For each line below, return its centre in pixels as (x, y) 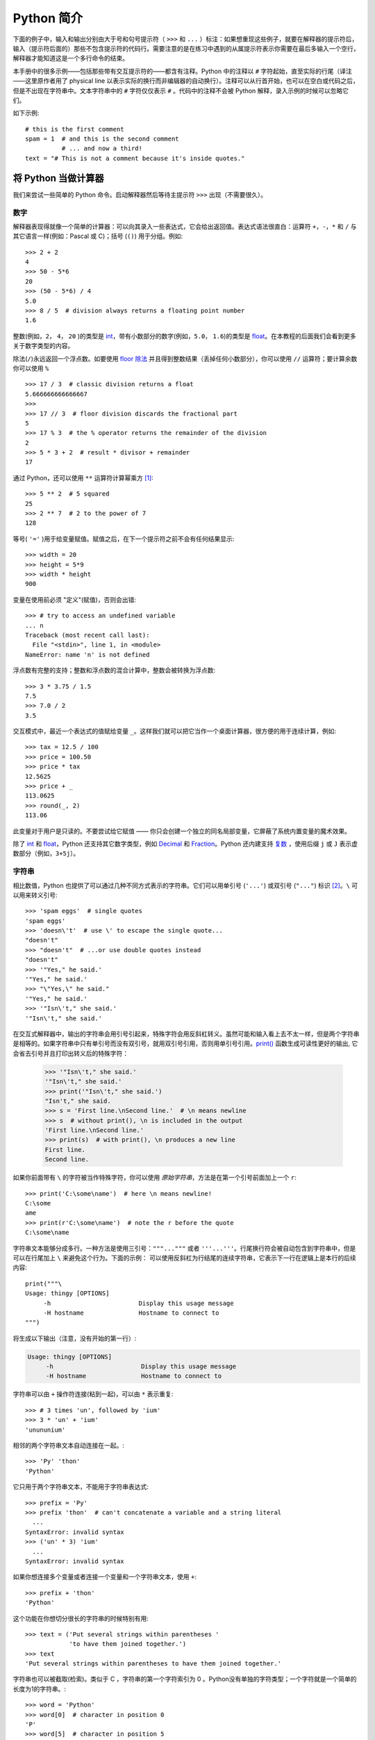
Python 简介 (48, 18)
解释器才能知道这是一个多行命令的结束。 (70, 58)
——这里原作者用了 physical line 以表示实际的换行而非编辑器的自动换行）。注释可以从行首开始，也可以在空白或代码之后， (186, 81)
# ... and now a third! (102, 149)
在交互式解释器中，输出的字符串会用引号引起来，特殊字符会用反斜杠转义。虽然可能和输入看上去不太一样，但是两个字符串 (186, 1034)
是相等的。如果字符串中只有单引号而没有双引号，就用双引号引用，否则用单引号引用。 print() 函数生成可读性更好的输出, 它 (185, 1043)
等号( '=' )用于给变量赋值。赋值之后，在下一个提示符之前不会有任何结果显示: (124, 539)
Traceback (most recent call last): (87, 635)
